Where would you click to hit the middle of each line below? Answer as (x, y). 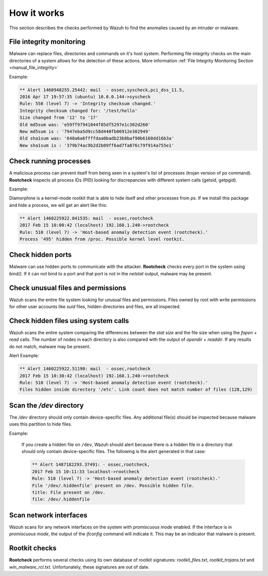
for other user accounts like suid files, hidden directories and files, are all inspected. (95, 307)
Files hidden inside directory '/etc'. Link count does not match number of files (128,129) (136, 390)
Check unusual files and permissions (68, 288)
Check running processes (50, 161)
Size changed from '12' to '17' (59, 118)
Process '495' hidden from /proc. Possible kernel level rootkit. (102, 239)
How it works (37, 13)
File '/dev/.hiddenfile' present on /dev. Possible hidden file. (113, 485)
